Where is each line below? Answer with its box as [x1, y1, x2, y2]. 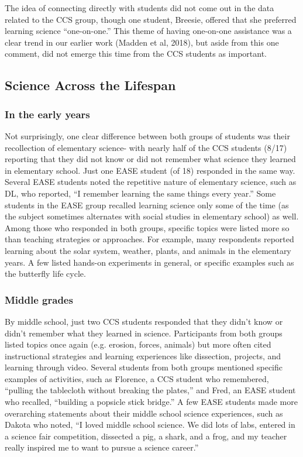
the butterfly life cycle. [5, 267, 86, 280]
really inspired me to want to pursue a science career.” [5, 441, 199, 453]
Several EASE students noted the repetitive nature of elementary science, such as [5, 176, 297, 188]
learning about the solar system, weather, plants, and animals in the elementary [5, 244, 291, 256]
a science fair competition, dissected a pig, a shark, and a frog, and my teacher [5, 429, 287, 442]
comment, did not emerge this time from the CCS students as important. [5, 47, 267, 60]
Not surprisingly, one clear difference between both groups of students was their [5, 129, 290, 142]
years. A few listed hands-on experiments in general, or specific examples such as [5, 256, 294, 268]
